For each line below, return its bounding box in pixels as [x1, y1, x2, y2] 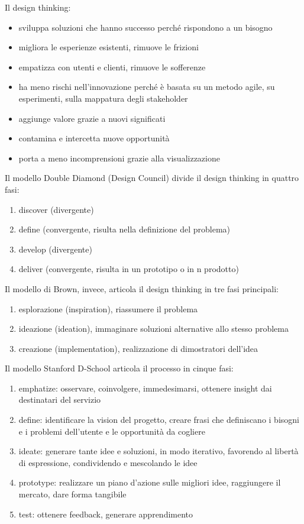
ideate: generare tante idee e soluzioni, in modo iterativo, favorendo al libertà [18, 445, 299, 457]
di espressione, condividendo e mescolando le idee [18, 456, 198, 468]
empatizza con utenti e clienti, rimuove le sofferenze [18, 60, 206, 73]
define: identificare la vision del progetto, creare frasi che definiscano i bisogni [18, 413, 299, 426]
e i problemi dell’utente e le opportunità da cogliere [18, 425, 205, 437]
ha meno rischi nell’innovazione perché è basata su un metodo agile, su [18, 80, 275, 93]
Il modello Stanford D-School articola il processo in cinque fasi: [5, 362, 234, 374]
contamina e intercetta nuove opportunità [18, 132, 170, 144]
